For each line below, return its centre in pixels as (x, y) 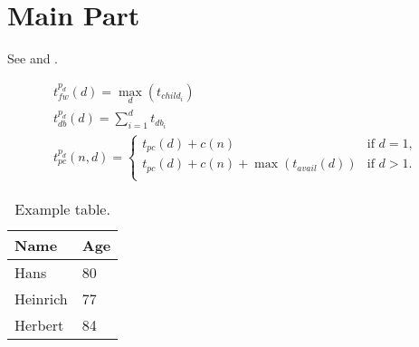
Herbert (39, 324)
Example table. (62, 208)
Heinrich (41, 298)
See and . (33, 58)
